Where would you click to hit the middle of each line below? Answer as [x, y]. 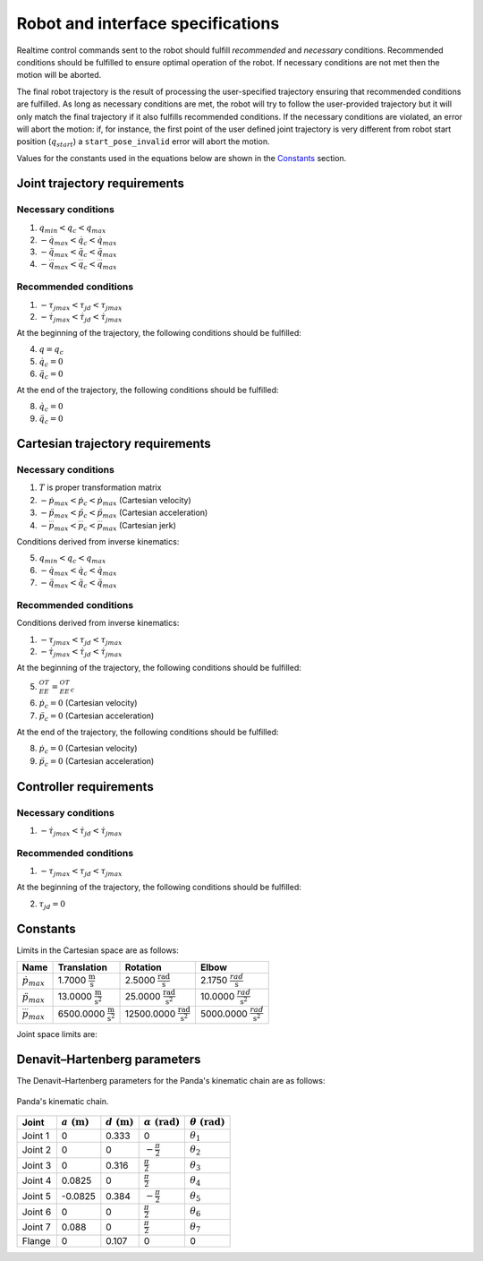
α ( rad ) [162, 1122]
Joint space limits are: [57, 1034]
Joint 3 [37, 1165]
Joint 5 [37, 1197]
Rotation [143, 967]
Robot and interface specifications [148, 23]
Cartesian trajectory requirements [114, 444]
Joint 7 [36, 1227]
